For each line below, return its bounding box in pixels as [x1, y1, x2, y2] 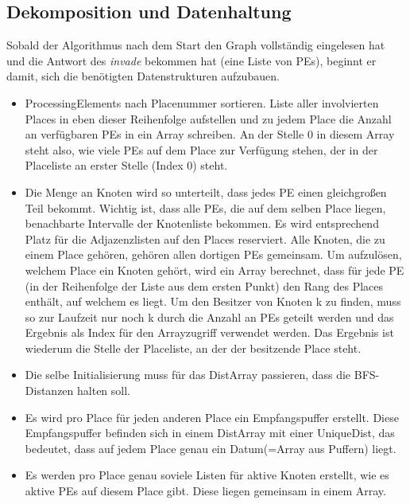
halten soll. [77, 382, 130, 399]
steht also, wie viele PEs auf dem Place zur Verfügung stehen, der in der [25, 141, 378, 158]
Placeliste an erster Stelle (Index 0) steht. [25, 157, 228, 174]
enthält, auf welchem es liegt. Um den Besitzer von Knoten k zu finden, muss [25, 293, 401, 310]
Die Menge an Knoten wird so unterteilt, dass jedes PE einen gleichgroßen [25, 183, 387, 200]
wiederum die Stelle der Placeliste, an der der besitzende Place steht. [25, 339, 362, 356]
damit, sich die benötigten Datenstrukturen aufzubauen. [6, 68, 280, 84]
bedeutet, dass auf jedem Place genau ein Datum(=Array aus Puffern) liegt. [25, 440, 396, 456]
